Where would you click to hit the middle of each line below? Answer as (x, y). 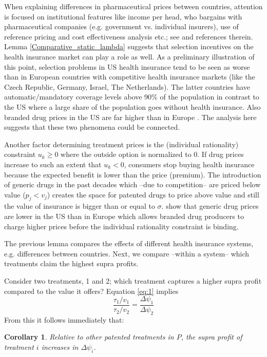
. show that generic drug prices (210, 206)
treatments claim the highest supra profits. (71, 263)
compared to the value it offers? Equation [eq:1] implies (91, 291)
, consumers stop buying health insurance (189, 164)
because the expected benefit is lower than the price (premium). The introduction (133, 174)
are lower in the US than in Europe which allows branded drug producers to (124, 216)
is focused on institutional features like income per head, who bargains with (123, 16)
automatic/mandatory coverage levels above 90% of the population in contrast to (132, 97)
